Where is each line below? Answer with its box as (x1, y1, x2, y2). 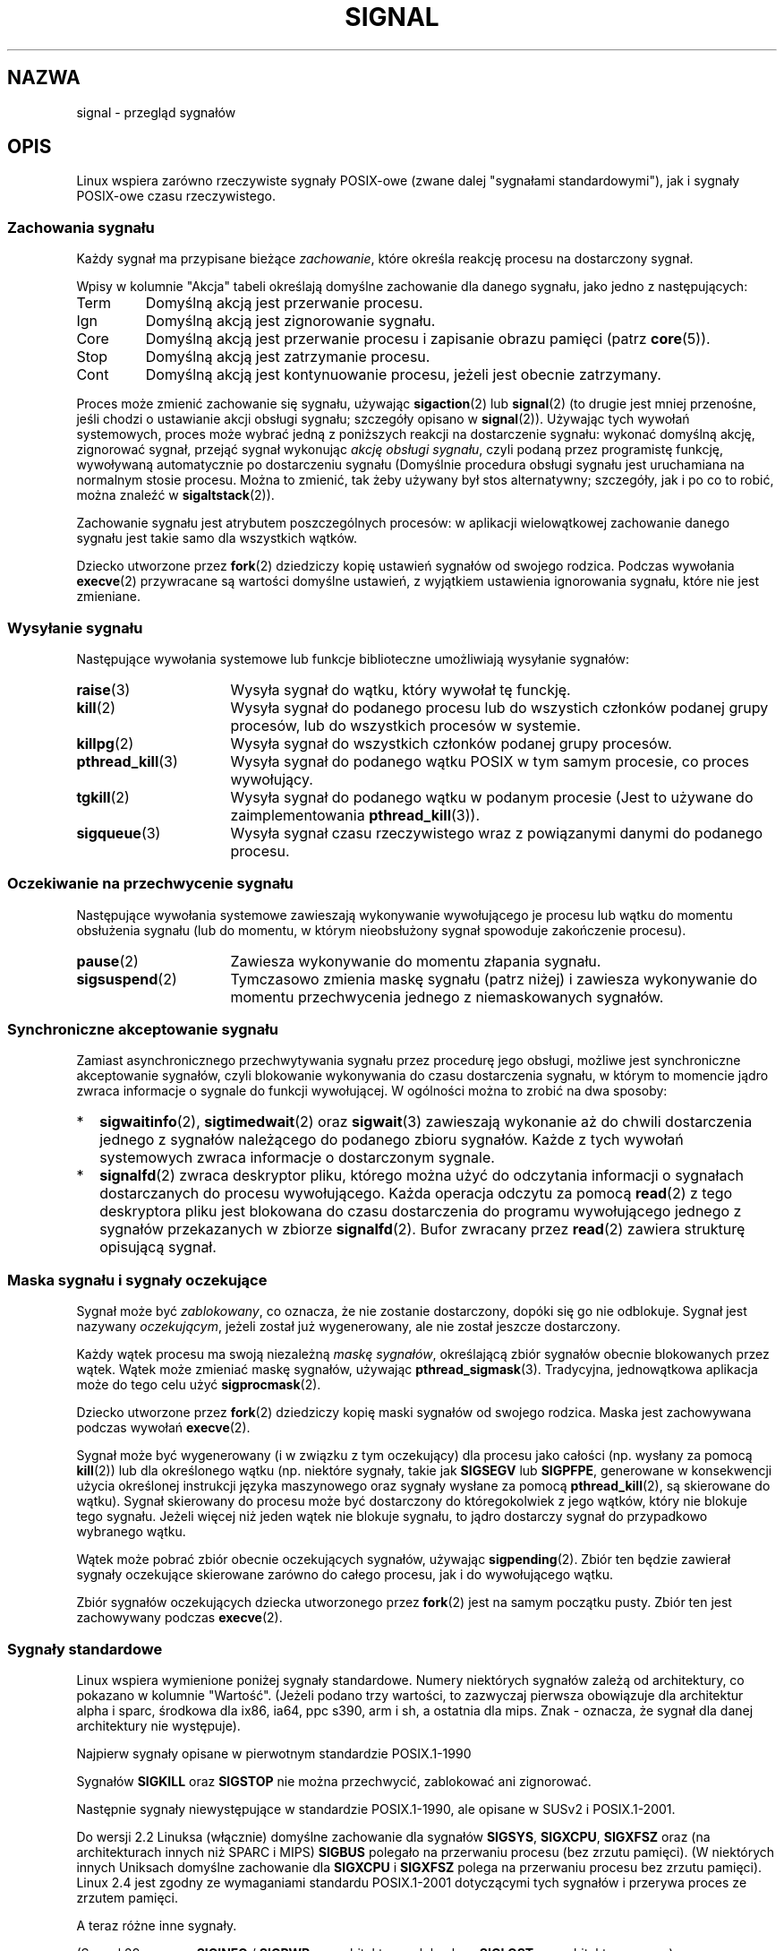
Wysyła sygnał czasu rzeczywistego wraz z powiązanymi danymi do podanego (230, 823, 763, 842)
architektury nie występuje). (76, 1717, 241, 1733)
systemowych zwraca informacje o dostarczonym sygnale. (99, 1148, 495, 1167)
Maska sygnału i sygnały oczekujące (7, 1270, 268, 1289)
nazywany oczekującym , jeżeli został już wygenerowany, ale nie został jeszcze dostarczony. (76, 1319, 621, 1335)
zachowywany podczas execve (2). (76, 1610, 283, 1626)
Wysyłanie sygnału (7, 618, 143, 637)
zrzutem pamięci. (76, 1889, 179, 1905)
